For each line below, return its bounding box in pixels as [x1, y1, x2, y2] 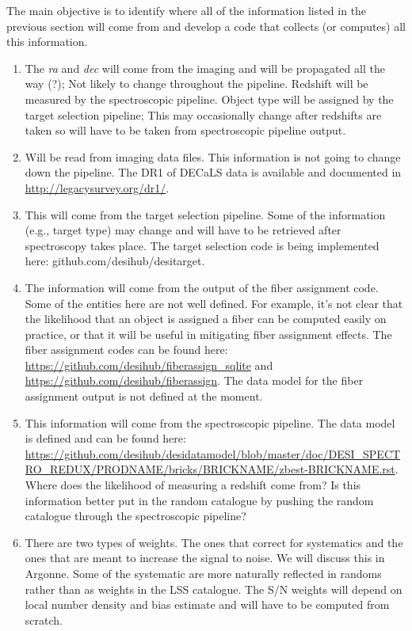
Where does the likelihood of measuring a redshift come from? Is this [25, 477, 361, 493]
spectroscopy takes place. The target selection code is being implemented [25, 237, 380, 253]
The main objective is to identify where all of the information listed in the [6, 2, 367, 18]
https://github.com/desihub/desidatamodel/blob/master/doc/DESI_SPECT [25, 445, 401, 462]
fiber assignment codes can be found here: [25, 341, 228, 358]
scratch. [25, 611, 63, 628]
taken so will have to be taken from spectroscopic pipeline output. [25, 122, 346, 139]
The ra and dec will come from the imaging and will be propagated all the [25, 59, 385, 76]
